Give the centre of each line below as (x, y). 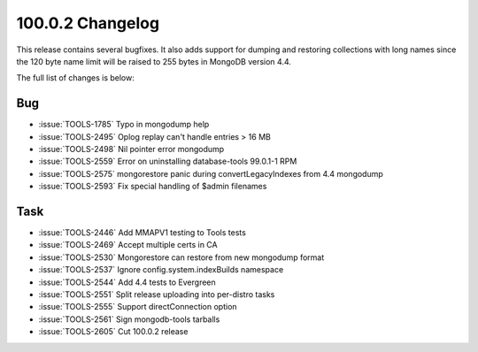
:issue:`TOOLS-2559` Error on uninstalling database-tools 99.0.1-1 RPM (168, 161)
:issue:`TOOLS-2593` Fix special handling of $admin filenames (153, 187)
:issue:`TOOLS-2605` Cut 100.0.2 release (113, 332)
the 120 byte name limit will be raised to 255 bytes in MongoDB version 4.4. (154, 61)
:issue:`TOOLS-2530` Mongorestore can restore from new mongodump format (181, 257)
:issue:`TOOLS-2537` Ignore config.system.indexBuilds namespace (161, 270)
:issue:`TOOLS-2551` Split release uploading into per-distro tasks (157, 295)
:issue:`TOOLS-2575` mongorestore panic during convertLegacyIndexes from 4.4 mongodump (211, 173)
